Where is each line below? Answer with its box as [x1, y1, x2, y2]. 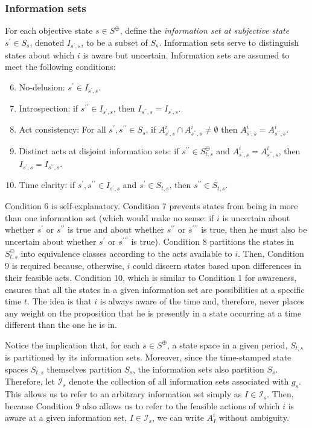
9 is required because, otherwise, [5, 259, 124, 272]
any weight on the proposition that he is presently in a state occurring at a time [5, 306, 302, 319]
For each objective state [5, 24, 93, 37]
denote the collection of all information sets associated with [69, 375, 289, 388]
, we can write [151, 411, 204, 424]
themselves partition [46, 362, 122, 375]
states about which [5, 48, 75, 61]
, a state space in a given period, [167, 338, 288, 351]
